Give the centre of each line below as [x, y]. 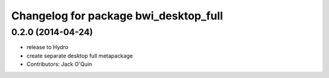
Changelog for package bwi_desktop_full [117, 16]
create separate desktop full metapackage [80, 56]
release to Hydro [48, 47]
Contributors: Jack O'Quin [59, 64]
